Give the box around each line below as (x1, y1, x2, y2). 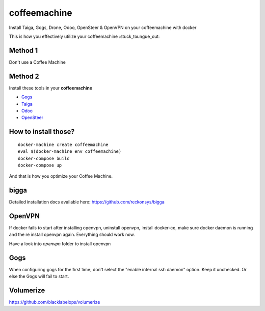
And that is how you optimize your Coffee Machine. (9, 173, 113, 179)
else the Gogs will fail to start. (9, 273, 69, 280)
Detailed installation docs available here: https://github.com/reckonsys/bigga (9, 199, 164, 205)
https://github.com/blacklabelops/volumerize (9, 299, 100, 305)
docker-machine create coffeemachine (18, 141, 109, 147)
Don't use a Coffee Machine (9, 59, 66, 65)
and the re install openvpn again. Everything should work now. (9, 231, 135, 238)
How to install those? (9, 128, 75, 136)
